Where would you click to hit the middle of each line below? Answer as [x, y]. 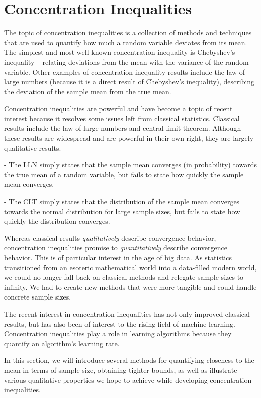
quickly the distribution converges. [57, 221]
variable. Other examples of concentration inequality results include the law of [125, 72]
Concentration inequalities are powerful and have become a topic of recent [118, 108]
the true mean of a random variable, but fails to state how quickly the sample [124, 174]
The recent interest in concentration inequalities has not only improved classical [127, 313]
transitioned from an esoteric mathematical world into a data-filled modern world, [130, 267]
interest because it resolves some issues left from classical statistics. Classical [122, 118]
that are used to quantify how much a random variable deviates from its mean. [126, 42]
